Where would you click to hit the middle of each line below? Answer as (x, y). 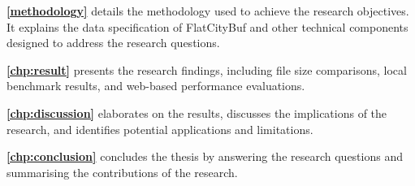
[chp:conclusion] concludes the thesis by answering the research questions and (205, 156)
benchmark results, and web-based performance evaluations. (156, 86)
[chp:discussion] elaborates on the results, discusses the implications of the (197, 112)
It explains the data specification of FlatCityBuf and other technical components (207, 26)
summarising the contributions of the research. (122, 172)
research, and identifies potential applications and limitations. (160, 129)
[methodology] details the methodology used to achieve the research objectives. (208, 11)
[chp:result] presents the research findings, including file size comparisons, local (207, 69)
